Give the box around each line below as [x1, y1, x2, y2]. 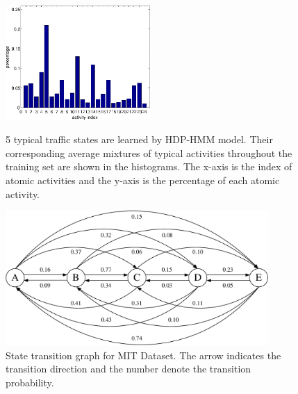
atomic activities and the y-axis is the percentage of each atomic [6, 172, 280, 187]
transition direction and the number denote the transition [6, 361, 251, 376]
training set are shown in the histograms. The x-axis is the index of [6, 159, 292, 174]
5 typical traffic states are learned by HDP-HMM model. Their [6, 132, 273, 147]
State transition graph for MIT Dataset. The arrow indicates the [6, 347, 281, 362]
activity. [6, 186, 40, 201]
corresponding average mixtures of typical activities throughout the [6, 145, 292, 160]
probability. [6, 375, 54, 389]
